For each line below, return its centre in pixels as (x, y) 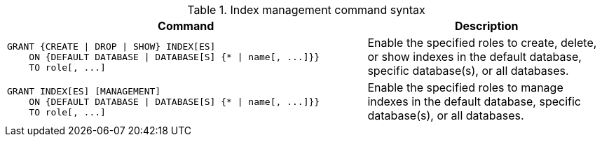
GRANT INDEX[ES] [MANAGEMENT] (84, 91)
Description (486, 26)
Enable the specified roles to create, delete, (482, 43)
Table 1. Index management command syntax (306, 10)
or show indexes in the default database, (474, 57)
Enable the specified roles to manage (465, 87)
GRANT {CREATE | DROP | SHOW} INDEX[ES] (111, 46)
